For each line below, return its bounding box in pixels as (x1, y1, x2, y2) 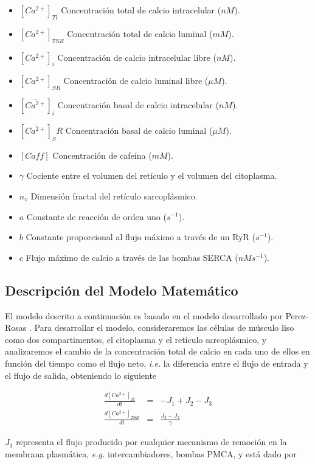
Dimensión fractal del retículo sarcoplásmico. (30, 189, 198, 202)
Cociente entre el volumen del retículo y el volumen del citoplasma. (26, 169, 277, 182)
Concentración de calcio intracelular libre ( (57, 50, 216, 63)
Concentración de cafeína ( (52, 148, 152, 161)
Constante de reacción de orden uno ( (26, 210, 167, 223)
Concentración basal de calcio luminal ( (65, 123, 213, 136)
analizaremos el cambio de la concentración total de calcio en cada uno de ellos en (5, 345, 310, 358)
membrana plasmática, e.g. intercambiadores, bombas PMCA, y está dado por (5, 447, 297, 460)
